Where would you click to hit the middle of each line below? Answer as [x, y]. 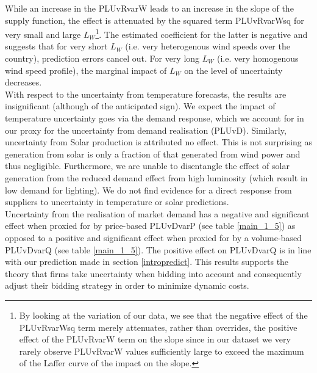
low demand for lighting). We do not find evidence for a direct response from [148, 190]
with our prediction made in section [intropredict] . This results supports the [147, 262]
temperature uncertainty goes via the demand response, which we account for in [155, 118]
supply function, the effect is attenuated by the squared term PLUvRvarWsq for [155, 20]
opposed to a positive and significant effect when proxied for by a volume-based [153, 237]
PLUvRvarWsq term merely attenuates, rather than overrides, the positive [158, 327]
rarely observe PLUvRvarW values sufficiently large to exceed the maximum [162, 351]
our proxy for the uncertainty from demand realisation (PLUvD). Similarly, [146, 130]
